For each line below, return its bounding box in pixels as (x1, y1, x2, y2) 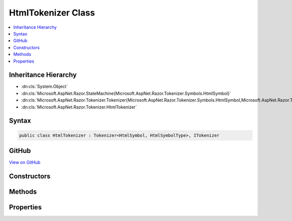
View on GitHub (9, 159, 41, 165)
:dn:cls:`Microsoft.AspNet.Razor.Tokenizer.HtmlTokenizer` (21, 104, 137, 110)
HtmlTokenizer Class (9, 7, 95, 18)
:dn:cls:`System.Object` (21, 84, 68, 89)
